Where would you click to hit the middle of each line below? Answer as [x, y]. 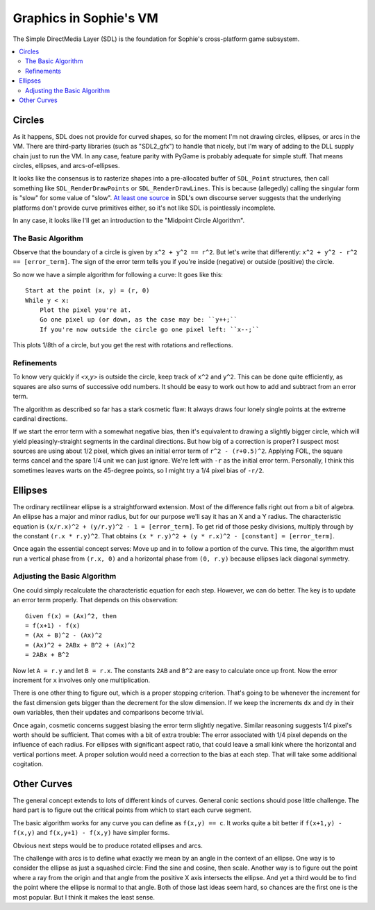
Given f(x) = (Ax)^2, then [71, 616]
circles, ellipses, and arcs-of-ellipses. [67, 165]
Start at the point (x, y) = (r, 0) [87, 291]
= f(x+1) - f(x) [53, 626]
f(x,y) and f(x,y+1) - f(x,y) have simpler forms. [91, 833]
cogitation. [28, 764]
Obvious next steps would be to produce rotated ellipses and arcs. [108, 845]
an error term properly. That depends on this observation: [95, 600]
